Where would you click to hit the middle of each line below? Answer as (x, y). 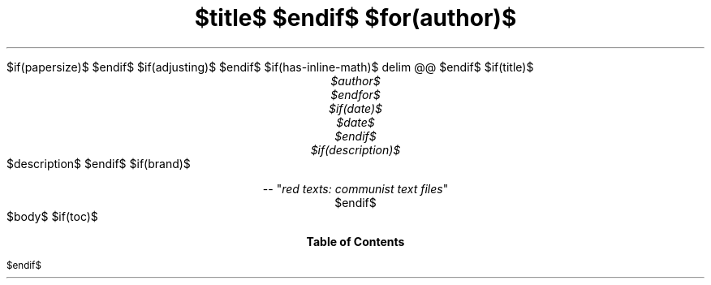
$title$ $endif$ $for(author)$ (355, 18)
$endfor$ (355, 94)
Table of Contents (355, 241)
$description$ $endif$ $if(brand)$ (99, 163)
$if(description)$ (355, 149)
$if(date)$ (355, 108)
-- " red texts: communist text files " (355, 188)
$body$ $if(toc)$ (52, 216)
